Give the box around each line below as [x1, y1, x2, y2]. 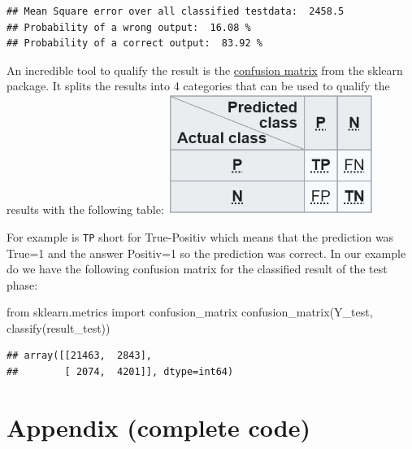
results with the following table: [7, 201, 164, 218]
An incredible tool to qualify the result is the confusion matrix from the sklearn [7, 61, 403, 78]
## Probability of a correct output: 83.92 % [7, 37, 262, 50]
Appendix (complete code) [7, 410, 310, 443]
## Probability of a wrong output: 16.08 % [7, 21, 251, 33]
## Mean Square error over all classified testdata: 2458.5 [7, 6, 345, 17]
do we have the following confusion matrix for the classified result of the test [7, 260, 388, 277]
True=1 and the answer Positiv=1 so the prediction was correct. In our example [7, 244, 406, 261]
